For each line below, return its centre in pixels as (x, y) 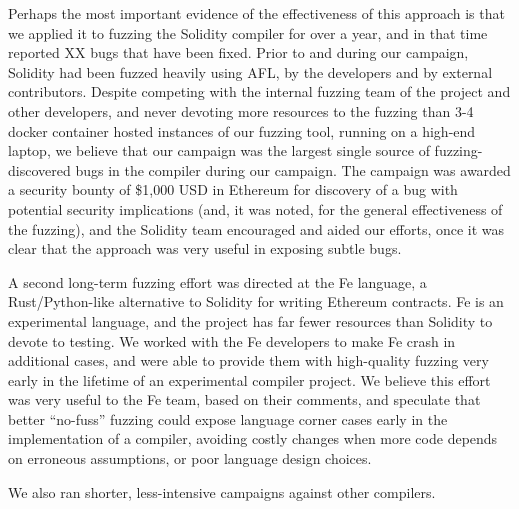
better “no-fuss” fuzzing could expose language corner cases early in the (228, 418)
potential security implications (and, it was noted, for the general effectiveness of (255, 208)
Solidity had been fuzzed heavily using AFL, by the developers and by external (250, 71)
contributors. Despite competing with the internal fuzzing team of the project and (259, 91)
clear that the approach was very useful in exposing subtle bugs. (205, 248)
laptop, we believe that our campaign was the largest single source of (219, 150)
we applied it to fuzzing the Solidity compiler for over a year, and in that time (248, 32)
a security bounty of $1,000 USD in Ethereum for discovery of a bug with (233, 189)
